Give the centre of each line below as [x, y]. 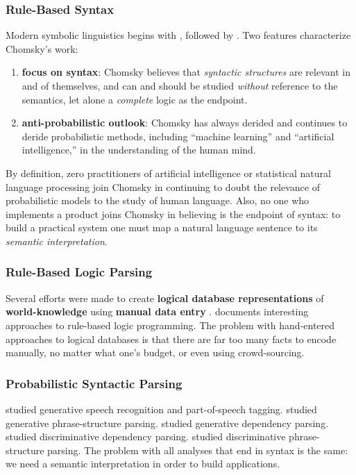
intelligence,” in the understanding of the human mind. [139, 150]
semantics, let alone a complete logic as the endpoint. [135, 99]
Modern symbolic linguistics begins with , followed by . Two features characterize [178, 35]
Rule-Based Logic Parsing [79, 272]
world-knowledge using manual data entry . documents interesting [157, 311]
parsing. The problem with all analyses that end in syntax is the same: [198, 450]
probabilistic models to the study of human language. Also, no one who [158, 200]
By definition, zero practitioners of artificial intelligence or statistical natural [168, 173]
